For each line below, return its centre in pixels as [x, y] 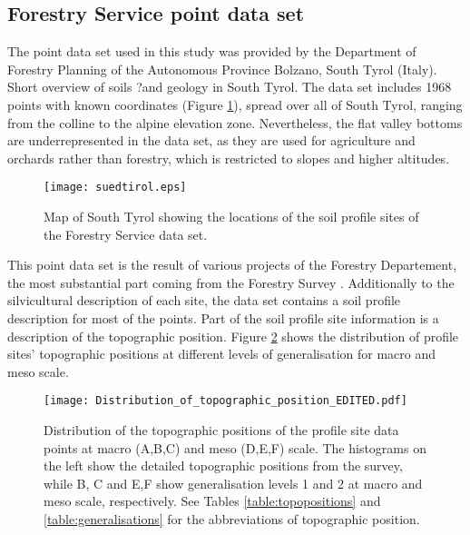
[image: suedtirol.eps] [115, 188]
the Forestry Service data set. [126, 234]
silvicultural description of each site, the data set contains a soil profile [204, 300]
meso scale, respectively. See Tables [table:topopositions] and [212, 501]
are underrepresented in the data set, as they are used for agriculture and [211, 140]
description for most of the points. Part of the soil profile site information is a [223, 317]
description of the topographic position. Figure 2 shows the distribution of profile [233, 336]
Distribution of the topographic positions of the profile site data [221, 430]
